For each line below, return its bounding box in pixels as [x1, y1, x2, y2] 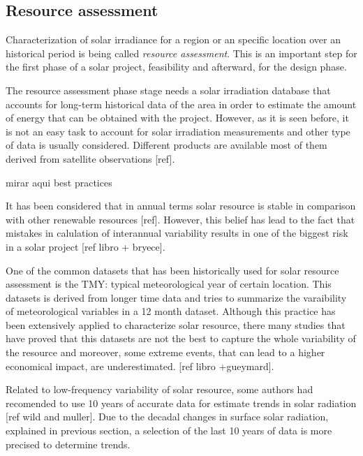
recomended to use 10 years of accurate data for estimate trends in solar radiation [6, 395, 357, 410]
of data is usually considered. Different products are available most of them [6, 138, 327, 152]
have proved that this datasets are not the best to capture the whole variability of [6, 331, 356, 346]
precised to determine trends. [6, 436, 131, 451]
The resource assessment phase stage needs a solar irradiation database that [6, 82, 331, 97]
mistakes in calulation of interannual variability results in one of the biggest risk [6, 226, 348, 240]
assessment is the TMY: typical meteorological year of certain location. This [6, 277, 332, 291]
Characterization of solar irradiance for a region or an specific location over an [6, 32, 341, 47]
